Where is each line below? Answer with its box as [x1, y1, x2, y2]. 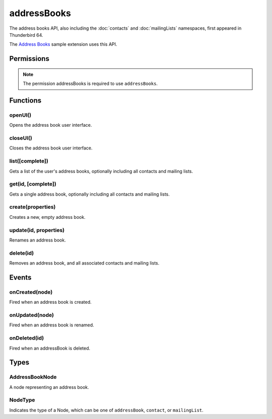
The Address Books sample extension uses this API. [9, 41, 117, 47]
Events [9, 273, 32, 282]
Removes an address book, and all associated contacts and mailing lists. [9, 260, 160, 266]
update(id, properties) [9, 226, 65, 233]
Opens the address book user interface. [9, 122, 92, 128]
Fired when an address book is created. [9, 299, 92, 305]
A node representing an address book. [9, 384, 89, 390]
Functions [9, 96, 42, 105]
